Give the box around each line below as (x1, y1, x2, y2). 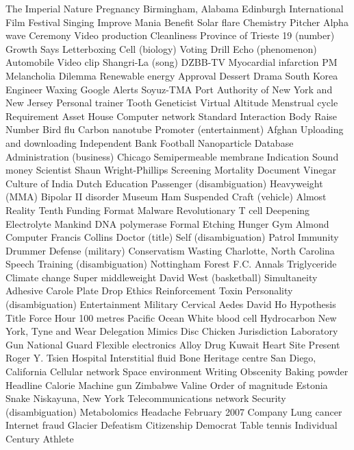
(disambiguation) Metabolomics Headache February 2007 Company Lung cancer (5, 404, 342, 418)
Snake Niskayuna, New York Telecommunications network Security (5, 391, 286, 405)
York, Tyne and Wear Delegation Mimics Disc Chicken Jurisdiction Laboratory (5, 324, 338, 338)
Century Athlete (5, 431, 74, 445)
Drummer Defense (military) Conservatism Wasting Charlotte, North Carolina (5, 243, 335, 257)
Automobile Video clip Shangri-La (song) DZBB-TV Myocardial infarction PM (5, 55, 338, 69)
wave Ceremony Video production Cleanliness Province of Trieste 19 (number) (5, 28, 335, 43)
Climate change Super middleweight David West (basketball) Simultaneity (5, 270, 318, 284)
